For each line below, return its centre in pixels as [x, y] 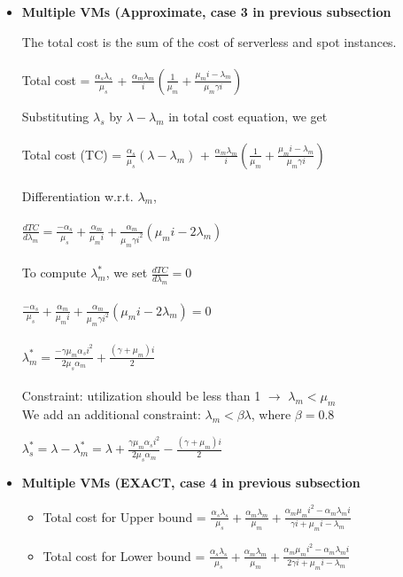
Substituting [55, 116]
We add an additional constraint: [111, 413]
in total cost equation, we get [248, 116]
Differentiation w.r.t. [77, 195]
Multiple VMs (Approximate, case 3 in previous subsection [206, 12]
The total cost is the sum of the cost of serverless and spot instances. [209, 41]
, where [271, 413]
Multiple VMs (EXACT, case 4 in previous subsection [191, 483]
